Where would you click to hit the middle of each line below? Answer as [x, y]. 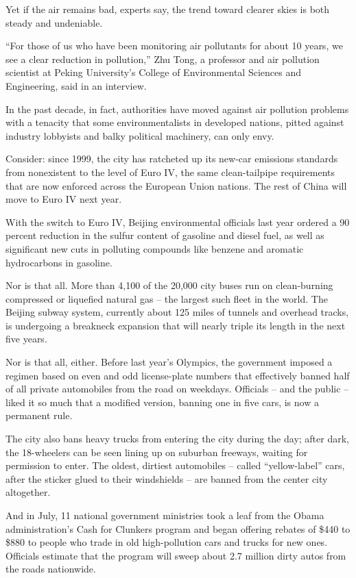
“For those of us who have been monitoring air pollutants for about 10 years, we [174, 46]
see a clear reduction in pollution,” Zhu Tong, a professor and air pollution [163, 59]
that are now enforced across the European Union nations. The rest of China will [176, 185]
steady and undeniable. [54, 22]
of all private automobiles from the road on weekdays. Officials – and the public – [177, 389]
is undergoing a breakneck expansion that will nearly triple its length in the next [176, 325]
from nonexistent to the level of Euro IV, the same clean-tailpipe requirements [170, 172]
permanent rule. [39, 415]
